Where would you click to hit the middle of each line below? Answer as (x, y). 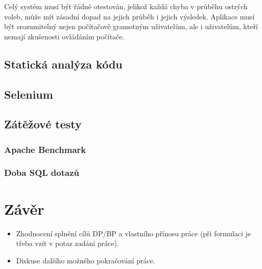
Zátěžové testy (43, 124)
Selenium (29, 94)
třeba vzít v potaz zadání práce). (67, 243)
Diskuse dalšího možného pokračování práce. (86, 260)
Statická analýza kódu (63, 64)
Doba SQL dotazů (42, 173)
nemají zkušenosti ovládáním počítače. (64, 36)
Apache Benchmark (45, 149)
